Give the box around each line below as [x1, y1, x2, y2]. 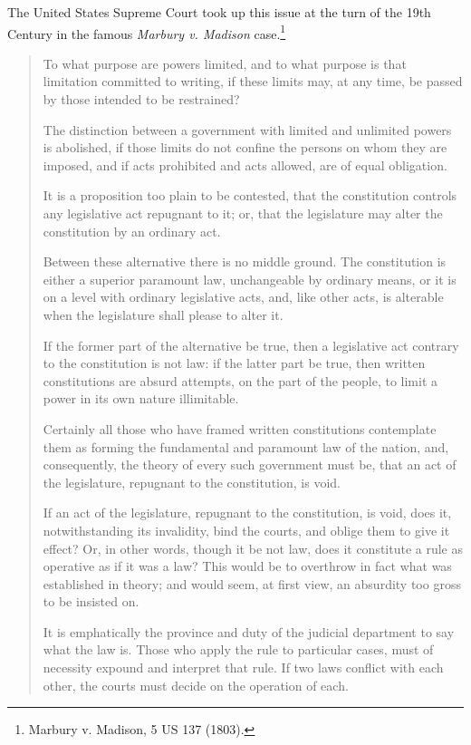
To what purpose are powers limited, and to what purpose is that [43, 53, 407, 73]
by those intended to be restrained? [43, 90, 240, 109]
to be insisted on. [43, 592, 139, 611]
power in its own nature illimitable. [43, 389, 239, 408]
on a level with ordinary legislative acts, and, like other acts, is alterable [43, 287, 444, 306]
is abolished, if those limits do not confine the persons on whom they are [43, 138, 447, 157]
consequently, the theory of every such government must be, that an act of [43, 455, 457, 474]
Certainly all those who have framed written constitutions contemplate [43, 419, 437, 438]
